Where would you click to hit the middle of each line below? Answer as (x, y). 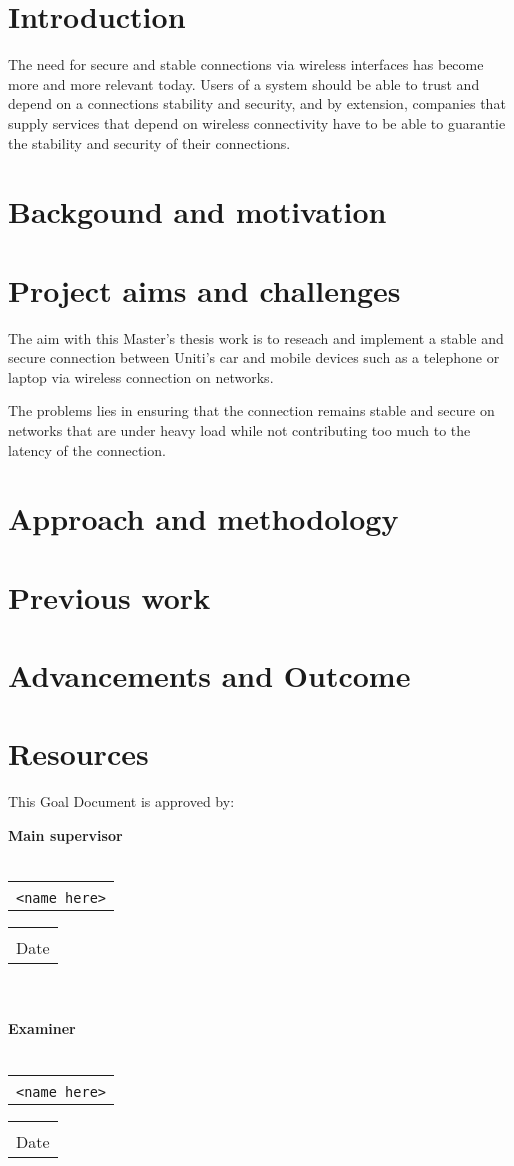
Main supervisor (65, 835)
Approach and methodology (203, 518)
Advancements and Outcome (209, 675)
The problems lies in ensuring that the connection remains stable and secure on (251, 410)
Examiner (42, 1028)
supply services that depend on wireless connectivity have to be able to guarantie (257, 122)
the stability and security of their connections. (149, 142)
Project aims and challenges (204, 289)
